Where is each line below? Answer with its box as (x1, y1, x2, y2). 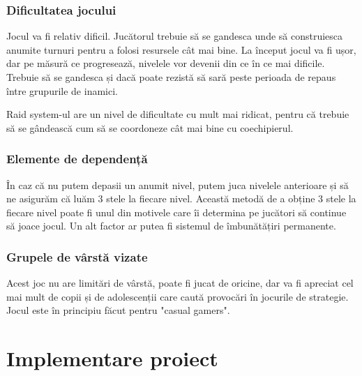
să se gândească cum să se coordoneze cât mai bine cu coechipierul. (6, 120, 294, 135)
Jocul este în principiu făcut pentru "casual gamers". (6, 303, 230, 317)
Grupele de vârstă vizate (6, 248, 148, 265)
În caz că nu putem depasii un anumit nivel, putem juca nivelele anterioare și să (6, 177, 349, 192)
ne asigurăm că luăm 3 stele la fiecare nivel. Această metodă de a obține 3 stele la (6, 191, 356, 206)
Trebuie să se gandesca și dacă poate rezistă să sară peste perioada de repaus (6, 70, 336, 84)
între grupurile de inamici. (6, 83, 118, 98)
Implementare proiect (6, 344, 218, 373)
